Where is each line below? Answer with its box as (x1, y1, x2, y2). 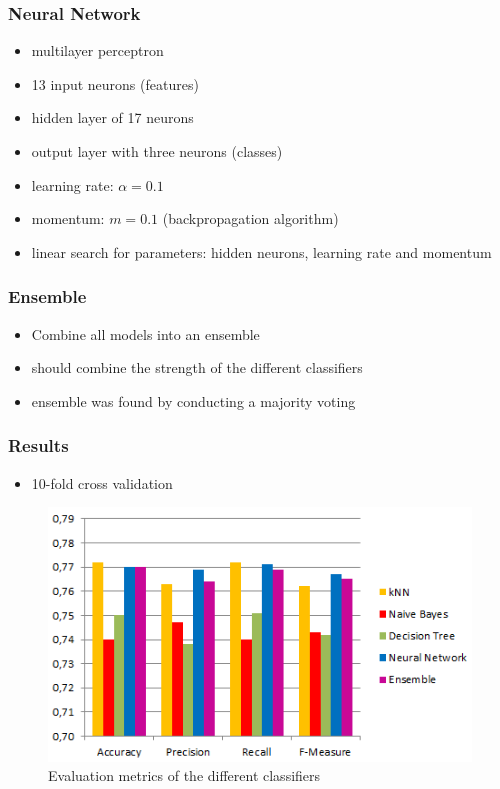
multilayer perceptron (31, 40, 164, 61)
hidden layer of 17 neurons (31, 107, 194, 128)
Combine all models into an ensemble (31, 323, 260, 344)
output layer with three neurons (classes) (31, 141, 283, 161)
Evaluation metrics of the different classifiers (48, 765, 321, 786)
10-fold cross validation (31, 472, 173, 493)
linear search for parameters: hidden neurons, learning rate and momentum (31, 241, 492, 262)
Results (8, 433, 69, 458)
